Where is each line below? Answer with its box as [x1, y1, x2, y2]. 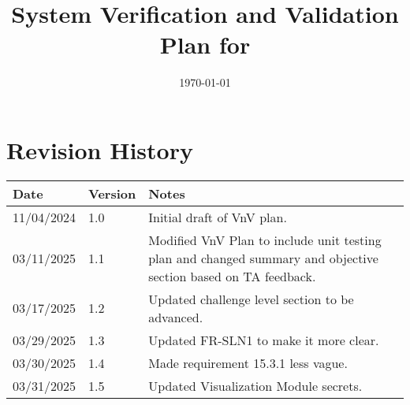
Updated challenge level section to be [148, 289, 354, 308]
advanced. [148, 307, 203, 326]
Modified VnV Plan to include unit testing [148, 230, 382, 249]
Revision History [6, 133, 193, 165]
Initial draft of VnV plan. [148, 207, 287, 226]
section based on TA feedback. [148, 266, 316, 285]
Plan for [159, 28, 251, 61]
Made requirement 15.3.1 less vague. [148, 353, 348, 372]
